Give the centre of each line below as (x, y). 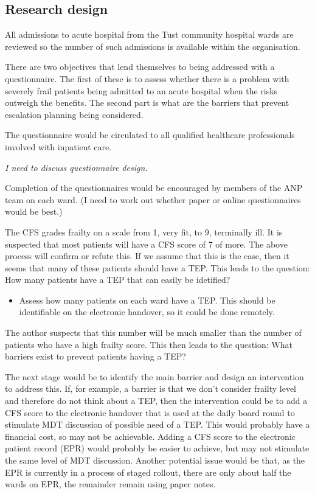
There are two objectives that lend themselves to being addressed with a (140, 67)
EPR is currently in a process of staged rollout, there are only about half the (148, 472)
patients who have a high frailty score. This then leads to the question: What (149, 344)
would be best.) (34, 211)
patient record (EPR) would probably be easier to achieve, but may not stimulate (157, 448)
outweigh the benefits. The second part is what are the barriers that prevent (147, 103)
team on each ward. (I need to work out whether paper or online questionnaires (153, 199)
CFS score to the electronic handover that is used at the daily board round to (150, 412)
